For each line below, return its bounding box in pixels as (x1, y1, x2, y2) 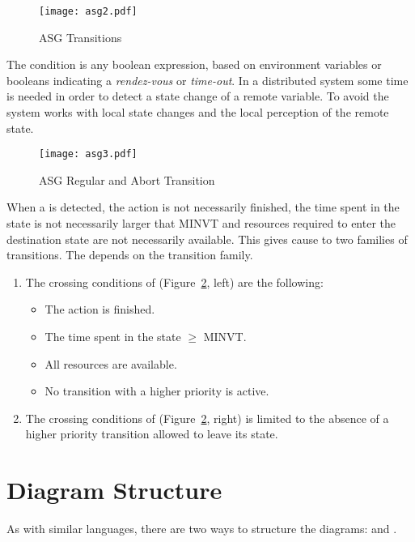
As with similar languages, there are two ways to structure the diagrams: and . (6, 520, 397, 537)
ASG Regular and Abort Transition (39, 171, 215, 188)
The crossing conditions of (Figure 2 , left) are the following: (25, 273, 324, 290)
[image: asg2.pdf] (39, 6, 138, 17)
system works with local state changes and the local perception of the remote (6, 104, 389, 121)
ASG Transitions (39, 28, 122, 45)
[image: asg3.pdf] (39, 148, 138, 160)
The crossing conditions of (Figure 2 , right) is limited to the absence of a (25, 409, 389, 426)
